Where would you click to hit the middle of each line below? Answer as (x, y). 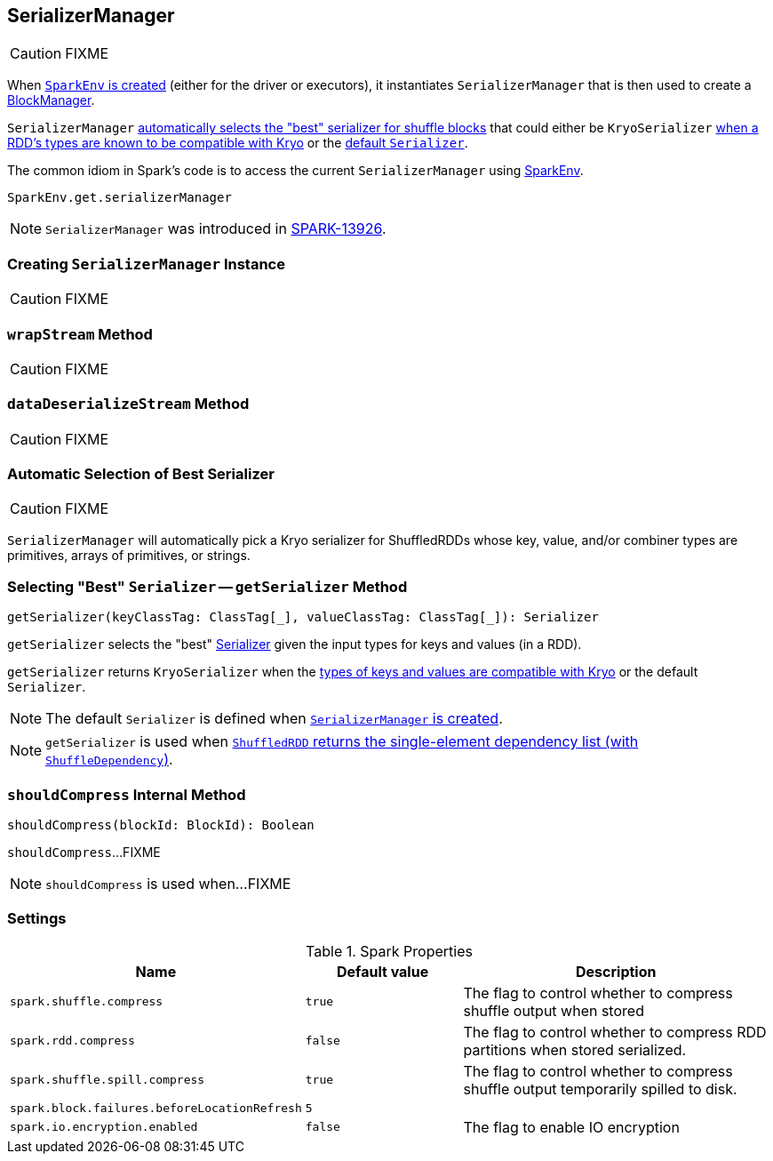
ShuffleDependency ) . (109, 760)
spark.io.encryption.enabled (104, 1127)
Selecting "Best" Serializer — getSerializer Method (207, 586)
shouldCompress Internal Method (127, 794)
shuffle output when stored (554, 1010)
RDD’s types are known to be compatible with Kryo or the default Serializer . (238, 143)
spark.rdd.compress (72, 1041)
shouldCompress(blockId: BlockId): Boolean (161, 825)
